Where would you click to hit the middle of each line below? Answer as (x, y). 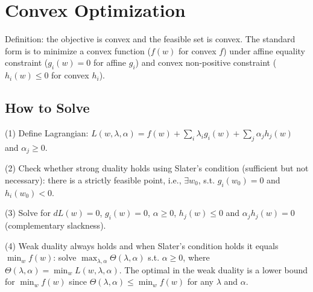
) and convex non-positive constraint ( (206, 62)
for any (200, 281)
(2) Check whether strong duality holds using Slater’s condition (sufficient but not (157, 168)
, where (196, 257)
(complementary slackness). (55, 225)
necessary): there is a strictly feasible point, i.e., (93, 179)
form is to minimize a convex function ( (78, 50)
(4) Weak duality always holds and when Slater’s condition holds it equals (142, 245)
